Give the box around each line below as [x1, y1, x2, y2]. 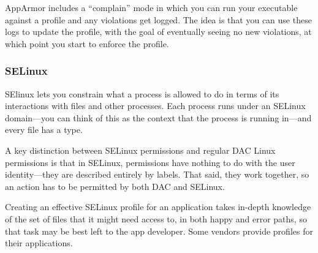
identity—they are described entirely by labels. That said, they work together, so [5, 168, 309, 181]
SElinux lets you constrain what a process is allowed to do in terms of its [5, 87, 279, 100]
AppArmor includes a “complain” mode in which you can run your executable [5, 1, 298, 13]
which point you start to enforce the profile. [5, 37, 169, 50]
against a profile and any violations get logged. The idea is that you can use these [5, 13, 312, 26]
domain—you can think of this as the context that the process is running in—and [5, 111, 312, 124]
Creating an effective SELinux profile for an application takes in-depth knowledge [5, 200, 311, 213]
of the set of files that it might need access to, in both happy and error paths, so [5, 212, 307, 225]
